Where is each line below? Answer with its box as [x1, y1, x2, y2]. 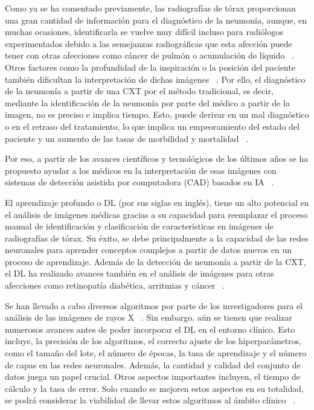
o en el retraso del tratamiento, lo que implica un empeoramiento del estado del [5, 120, 300, 132]
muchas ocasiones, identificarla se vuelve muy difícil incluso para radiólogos [5, 25, 284, 38]
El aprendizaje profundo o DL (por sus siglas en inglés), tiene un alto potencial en [5, 196, 309, 208]
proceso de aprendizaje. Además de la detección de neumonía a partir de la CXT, [5, 255, 306, 267]
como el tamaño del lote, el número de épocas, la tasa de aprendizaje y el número [5, 347, 307, 359]
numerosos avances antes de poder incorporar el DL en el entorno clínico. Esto [5, 322, 295, 335]
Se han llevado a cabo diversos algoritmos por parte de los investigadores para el [5, 299, 303, 312]
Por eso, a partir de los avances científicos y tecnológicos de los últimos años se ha [5, 152, 309, 165]
